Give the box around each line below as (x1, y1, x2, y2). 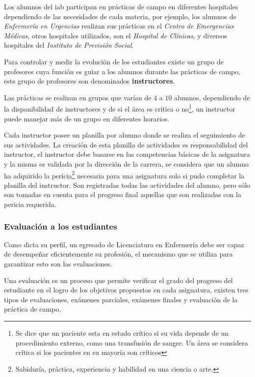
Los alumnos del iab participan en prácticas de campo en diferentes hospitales (4, 1, 238, 11)
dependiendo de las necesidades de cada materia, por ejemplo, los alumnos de (4, 11, 236, 21)
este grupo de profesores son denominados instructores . (4, 76, 175, 86)
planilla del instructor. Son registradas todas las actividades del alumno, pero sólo (4, 179, 251, 190)
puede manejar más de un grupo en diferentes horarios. (4, 113, 170, 123)
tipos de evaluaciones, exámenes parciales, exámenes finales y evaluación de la (4, 294, 238, 304)
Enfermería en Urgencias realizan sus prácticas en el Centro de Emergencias (4, 21, 234, 31)
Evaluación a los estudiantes (4, 220, 117, 232)
